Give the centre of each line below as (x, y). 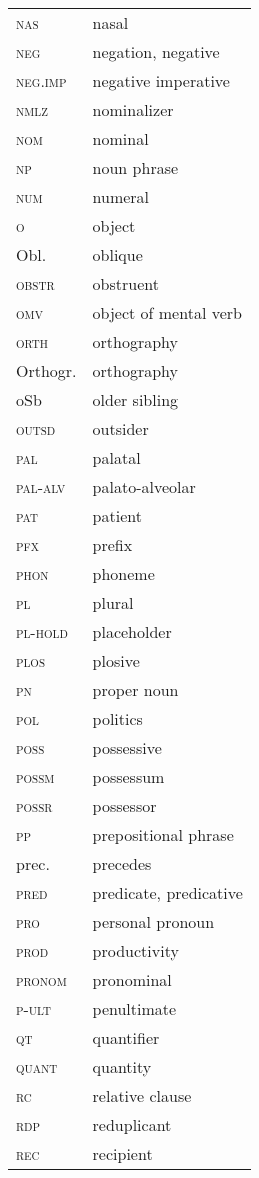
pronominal (132, 979)
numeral (121, 196)
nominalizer (133, 109)
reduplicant (132, 1124)
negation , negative (156, 51)
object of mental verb (167, 312)
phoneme (123, 573)
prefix (112, 544)
